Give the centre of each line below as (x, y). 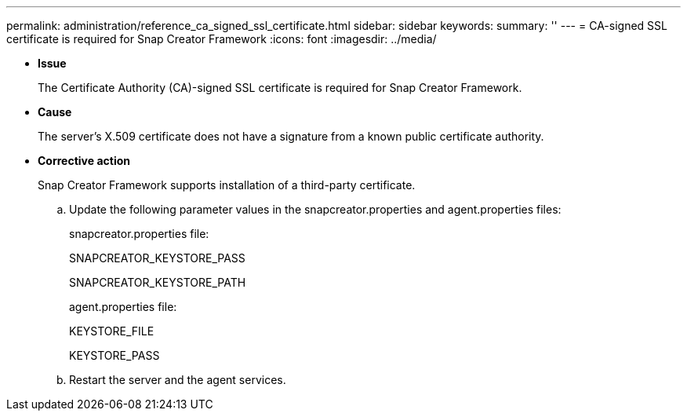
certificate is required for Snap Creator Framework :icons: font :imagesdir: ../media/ (222, 39)
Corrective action (84, 161)
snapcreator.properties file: (139, 234)
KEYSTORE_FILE (112, 331)
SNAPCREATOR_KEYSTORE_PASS (157, 258)
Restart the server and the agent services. (178, 380)
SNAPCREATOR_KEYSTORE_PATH (158, 282)
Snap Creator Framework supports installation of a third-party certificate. (227, 185)
